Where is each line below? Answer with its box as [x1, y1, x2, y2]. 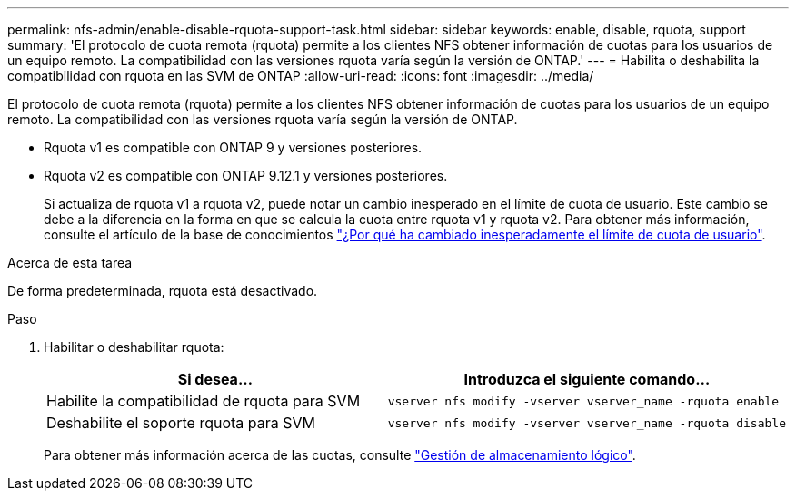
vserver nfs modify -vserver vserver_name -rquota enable [387, 394, 780, 408]
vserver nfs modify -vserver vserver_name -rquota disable [387, 415, 786, 430]
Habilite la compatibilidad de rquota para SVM [46, 392, 361, 410]
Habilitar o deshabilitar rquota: [44, 339, 224, 355]
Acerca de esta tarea [7, 255, 133, 270]
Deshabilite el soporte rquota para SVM [46, 414, 316, 432]
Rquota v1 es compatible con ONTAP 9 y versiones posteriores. [44, 140, 423, 155]
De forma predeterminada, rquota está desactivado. [7, 283, 318, 298]
